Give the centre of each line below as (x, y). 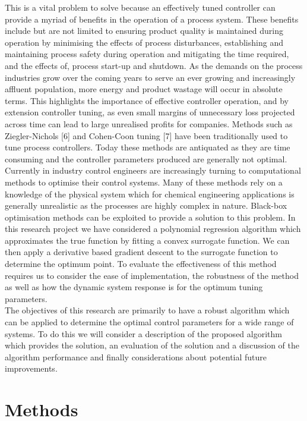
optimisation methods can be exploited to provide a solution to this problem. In (150, 217)
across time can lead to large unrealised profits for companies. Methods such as (149, 123)
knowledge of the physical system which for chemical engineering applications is (150, 194)
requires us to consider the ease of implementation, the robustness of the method (152, 275)
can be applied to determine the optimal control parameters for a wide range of (149, 322)
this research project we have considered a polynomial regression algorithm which (153, 229)
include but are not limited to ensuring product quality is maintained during (144, 31)
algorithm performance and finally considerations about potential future (136, 356)
